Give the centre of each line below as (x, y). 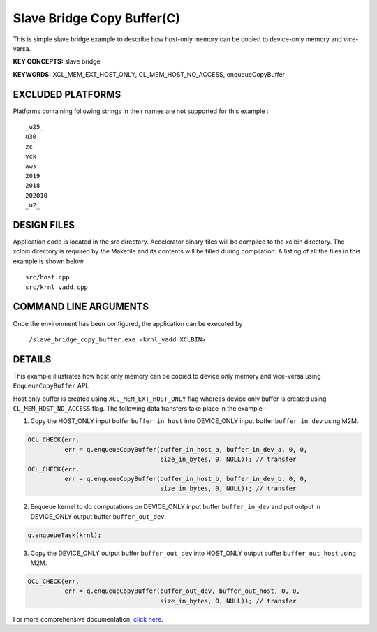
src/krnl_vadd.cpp (57, 287)
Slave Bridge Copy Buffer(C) (97, 18)
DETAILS (32, 359)
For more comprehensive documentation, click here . (88, 619)
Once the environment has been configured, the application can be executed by (128, 323)
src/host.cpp (47, 277)
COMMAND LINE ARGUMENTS (81, 307)
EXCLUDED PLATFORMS (67, 94)
